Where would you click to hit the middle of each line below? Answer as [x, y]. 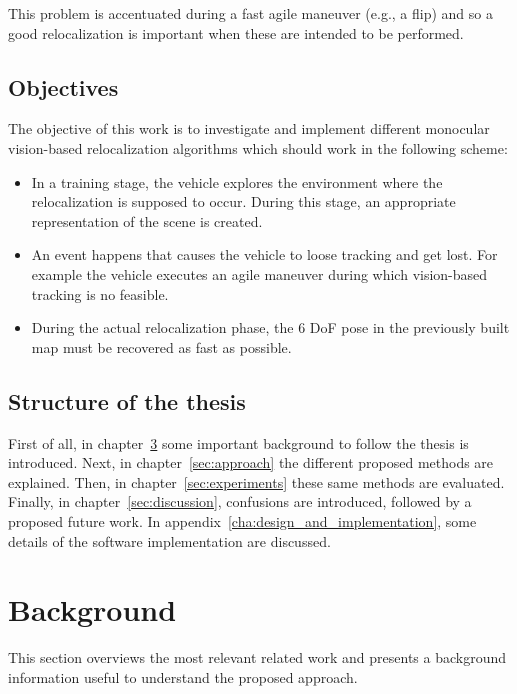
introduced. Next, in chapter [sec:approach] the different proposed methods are [251, 462]
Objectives [63, 86]
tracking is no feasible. [100, 293]
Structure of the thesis [127, 400]
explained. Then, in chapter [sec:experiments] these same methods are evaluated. [256, 481]
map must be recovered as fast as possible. [161, 346]
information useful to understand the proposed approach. [183, 676]
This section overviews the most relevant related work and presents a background [257, 657]
